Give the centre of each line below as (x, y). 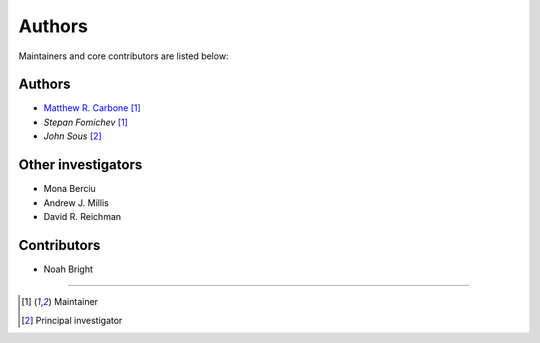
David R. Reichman (82, 216)
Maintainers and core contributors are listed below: (123, 56)
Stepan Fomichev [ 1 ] (86, 122)
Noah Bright (68, 269)
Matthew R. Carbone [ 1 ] (92, 108)
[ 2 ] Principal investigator (72, 320)
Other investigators (80, 165)
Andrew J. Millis (76, 202)
